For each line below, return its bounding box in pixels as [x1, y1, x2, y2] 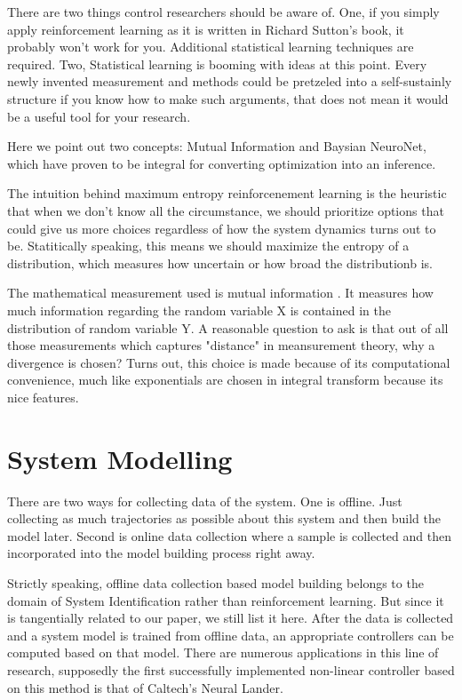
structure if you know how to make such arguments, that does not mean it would [7, 89, 449, 107]
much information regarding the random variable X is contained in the [7, 300, 391, 319]
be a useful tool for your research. [7, 107, 191, 125]
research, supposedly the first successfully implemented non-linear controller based [7, 660, 455, 679]
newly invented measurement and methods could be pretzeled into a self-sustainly [7, 72, 452, 91]
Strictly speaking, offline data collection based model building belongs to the [7, 573, 424, 592]
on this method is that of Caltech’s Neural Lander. [7, 678, 283, 696]
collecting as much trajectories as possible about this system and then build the [7, 509, 441, 528]
